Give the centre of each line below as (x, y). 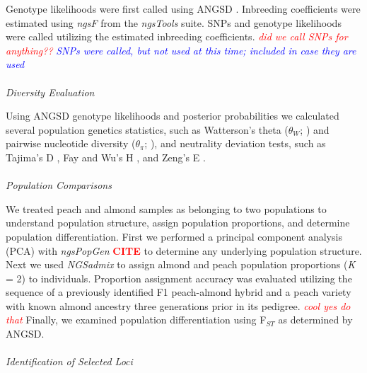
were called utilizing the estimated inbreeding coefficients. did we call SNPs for (177, 36)
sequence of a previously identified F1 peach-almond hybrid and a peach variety (179, 292)
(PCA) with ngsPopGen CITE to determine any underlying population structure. (184, 250)
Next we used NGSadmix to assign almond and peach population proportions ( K (181, 264)
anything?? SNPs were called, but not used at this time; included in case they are (181, 50)
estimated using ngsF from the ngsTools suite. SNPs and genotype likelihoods (174, 22)
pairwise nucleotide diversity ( (71, 143)
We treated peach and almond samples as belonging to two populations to (166, 208)
